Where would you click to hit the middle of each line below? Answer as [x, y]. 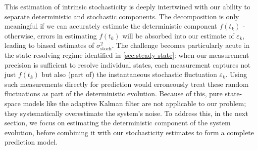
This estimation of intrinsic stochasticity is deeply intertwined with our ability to [128, 6]
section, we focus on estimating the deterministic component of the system [118, 123]
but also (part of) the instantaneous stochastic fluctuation [129, 74]
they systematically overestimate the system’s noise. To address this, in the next [126, 113]
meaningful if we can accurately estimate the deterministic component [111, 26]
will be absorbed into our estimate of [178, 35]
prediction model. [31, 142]
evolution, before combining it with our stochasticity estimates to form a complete [129, 132]
